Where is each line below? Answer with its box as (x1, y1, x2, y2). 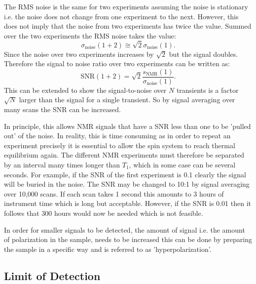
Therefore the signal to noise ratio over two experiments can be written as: (4, 58, 230, 69)
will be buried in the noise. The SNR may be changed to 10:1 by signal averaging (4, 179, 250, 189)
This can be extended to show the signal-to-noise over (4, 84, 167, 95)
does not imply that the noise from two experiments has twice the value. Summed (4, 21, 252, 31)
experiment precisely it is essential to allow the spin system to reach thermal (4, 140, 235, 150)
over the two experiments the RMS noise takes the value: (4, 30, 176, 41)
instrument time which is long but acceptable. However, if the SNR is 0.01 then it (4, 198, 251, 208)
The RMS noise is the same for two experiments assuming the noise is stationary (4, 1, 248, 11)
